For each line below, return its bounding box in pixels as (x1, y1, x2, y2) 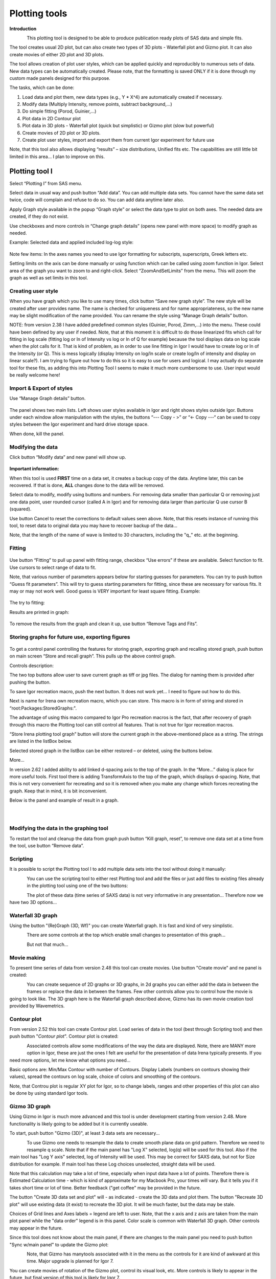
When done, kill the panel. (9, 430, 64, 437)
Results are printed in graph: (9, 609, 69, 615)
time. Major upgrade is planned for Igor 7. (27, 1258, 114, 1264)
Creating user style (9, 287, 58, 294)
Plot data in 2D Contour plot (22, 115, 81, 121)
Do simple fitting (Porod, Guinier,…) (22, 108, 97, 115)
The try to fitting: (9, 600, 45, 606)
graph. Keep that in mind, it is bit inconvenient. (9, 788, 107, 794)
